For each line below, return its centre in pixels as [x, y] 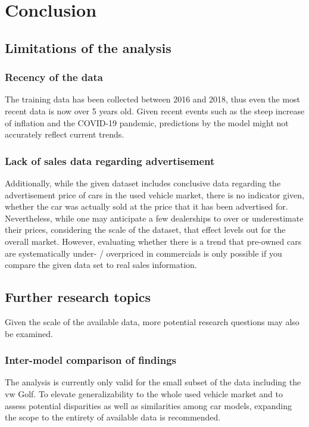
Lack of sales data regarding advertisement [110, 160]
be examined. [29, 333]
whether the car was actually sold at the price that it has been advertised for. [146, 206]
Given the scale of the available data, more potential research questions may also [152, 321]
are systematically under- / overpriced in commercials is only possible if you [143, 253]
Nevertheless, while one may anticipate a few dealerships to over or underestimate [154, 218]
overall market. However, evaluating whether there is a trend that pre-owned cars [153, 241]
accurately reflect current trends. [65, 134]
